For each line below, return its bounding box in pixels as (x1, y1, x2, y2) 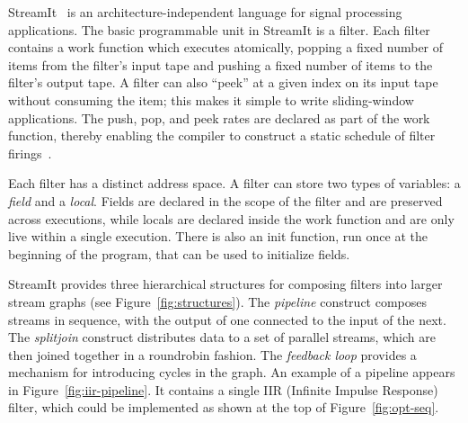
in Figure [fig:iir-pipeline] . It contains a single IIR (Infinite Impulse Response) (8, 380, 438, 399)
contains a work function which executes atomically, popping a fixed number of (8, 38, 444, 57)
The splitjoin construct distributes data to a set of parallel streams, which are (8, 328, 436, 346)
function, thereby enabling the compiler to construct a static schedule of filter (8, 126, 436, 145)
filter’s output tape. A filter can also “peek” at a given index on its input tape (8, 73, 438, 92)
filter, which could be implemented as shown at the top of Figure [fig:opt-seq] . (8, 398, 439, 417)
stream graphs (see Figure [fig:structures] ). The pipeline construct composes (8, 292, 428, 310)
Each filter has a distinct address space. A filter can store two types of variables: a (8, 174, 461, 193)
